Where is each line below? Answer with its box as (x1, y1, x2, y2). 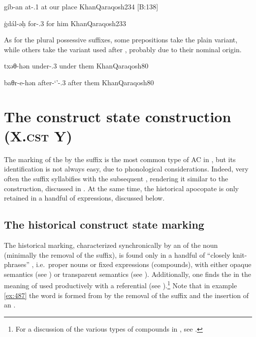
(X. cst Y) (4, 125, 72, 145)
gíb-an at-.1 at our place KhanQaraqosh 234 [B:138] (4, 1, 159, 11)
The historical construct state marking (4, 217, 204, 232)
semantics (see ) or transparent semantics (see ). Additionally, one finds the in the (4, 269, 251, 279)
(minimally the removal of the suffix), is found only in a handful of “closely (4, 249, 230, 260)
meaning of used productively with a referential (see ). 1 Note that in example (4, 279, 237, 291)
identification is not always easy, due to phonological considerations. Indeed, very (4, 164, 249, 174)
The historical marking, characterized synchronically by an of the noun (4, 240, 218, 250)
